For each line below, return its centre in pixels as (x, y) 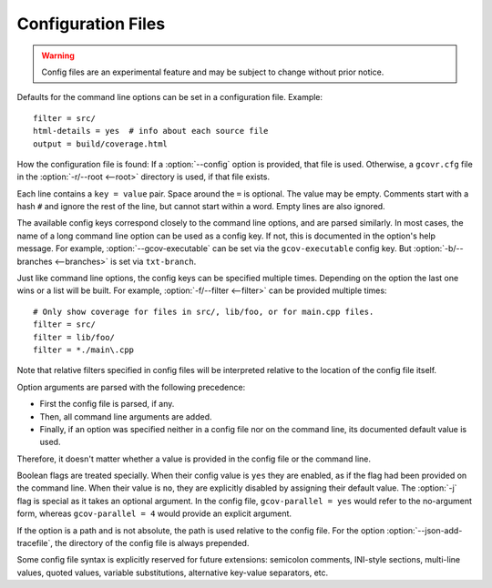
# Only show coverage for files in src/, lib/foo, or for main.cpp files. (204, 311)
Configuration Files (91, 24)
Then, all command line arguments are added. (126, 416)
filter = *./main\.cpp (84, 350)
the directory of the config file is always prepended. (152, 543)
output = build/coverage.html (101, 144)
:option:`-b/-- (438, 248)
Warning (58, 56)
